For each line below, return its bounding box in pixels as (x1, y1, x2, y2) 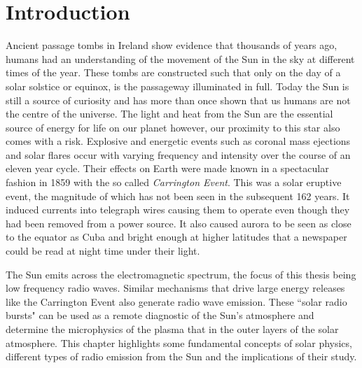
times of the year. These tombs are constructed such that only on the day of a (6, 65, 341, 80)
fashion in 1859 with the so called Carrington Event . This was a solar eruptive (6, 175, 342, 190)
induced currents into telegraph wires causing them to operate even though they (6, 202, 350, 217)
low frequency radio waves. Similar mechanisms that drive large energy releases (6, 281, 345, 295)
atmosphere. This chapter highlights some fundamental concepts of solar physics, (6, 335, 352, 350)
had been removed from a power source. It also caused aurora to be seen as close (6, 215, 351, 230)
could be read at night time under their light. (6, 243, 200, 258)
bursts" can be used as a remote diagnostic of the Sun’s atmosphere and (6, 308, 314, 323)
